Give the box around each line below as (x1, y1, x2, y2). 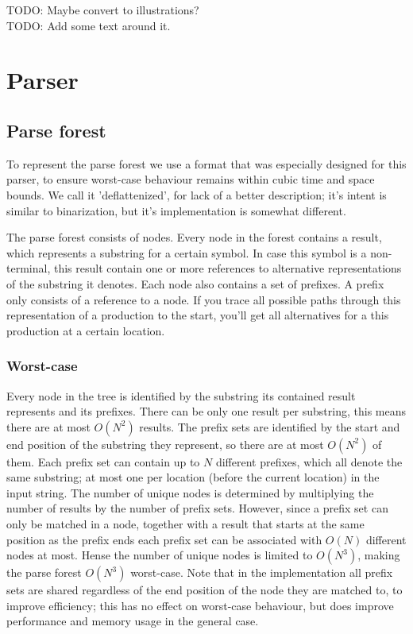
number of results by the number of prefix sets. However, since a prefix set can (6, 500, 388, 516)
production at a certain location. (6, 322, 165, 338)
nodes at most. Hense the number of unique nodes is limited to (6, 547, 313, 563)
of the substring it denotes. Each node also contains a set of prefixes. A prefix (6, 275, 384, 292)
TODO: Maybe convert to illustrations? (6, 2, 199, 17)
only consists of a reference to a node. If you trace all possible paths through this (6, 291, 401, 307)
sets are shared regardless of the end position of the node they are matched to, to (6, 582, 403, 598)
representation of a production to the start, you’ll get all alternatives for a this (6, 307, 389, 323)
